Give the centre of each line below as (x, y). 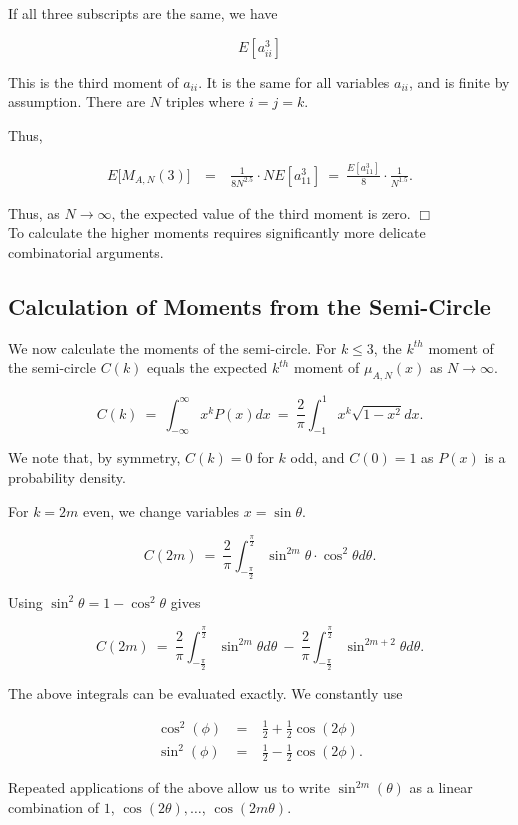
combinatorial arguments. (86, 251)
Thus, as (34, 212)
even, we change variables (161, 510)
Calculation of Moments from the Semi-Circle (249, 305)
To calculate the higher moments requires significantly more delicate (217, 232)
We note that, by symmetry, (94, 457)
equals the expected (207, 367)
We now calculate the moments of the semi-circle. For (172, 347)
